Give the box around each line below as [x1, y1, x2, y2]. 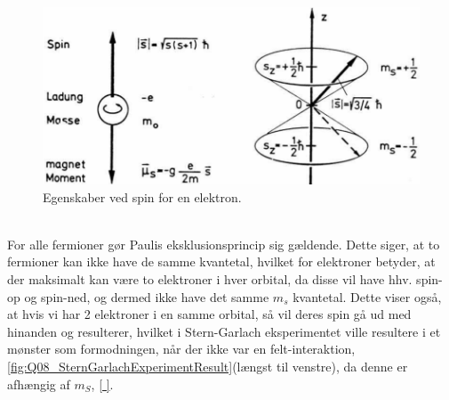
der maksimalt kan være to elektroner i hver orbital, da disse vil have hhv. [7, 270, 413, 289]
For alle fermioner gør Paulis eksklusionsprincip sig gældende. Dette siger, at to [7, 234, 440, 253]
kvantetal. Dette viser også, [293, 287, 442, 306]
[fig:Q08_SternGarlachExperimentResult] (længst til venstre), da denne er [7, 357, 408, 376]
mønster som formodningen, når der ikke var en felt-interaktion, [7, 339, 356, 358]
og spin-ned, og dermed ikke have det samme [24, 287, 269, 306]
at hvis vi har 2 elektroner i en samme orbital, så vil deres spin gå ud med [7, 305, 412, 323]
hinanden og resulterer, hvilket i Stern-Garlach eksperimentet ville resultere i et [7, 322, 441, 340]
